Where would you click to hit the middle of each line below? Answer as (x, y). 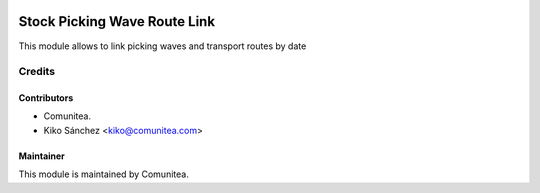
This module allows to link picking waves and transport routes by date (162, 46)
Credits (36, 72)
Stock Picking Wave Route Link (116, 21)
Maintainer (41, 156)
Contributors (46, 98)
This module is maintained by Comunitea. (103, 174)
